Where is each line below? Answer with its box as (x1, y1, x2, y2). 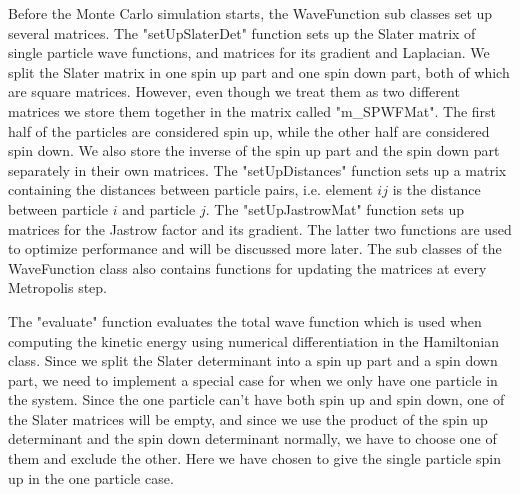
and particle (122, 198, 196, 219)
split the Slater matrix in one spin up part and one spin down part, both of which (8, 61, 510, 82)
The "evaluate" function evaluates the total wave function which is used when (8, 310, 482, 331)
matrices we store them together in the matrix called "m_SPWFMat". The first (8, 100, 497, 121)
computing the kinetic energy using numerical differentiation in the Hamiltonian (8, 330, 500, 351)
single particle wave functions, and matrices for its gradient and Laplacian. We (8, 42, 490, 63)
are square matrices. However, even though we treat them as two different (8, 81, 460, 102)
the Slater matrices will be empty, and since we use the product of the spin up (8, 408, 488, 429)
